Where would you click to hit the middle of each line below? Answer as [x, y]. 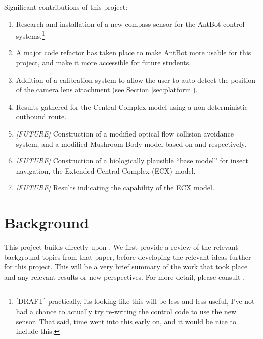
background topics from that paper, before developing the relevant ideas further [128, 257]
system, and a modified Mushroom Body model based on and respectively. [131, 143]
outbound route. [41, 116]
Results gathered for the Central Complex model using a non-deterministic [132, 106]
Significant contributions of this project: [66, 7]
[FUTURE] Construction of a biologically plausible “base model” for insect [132, 161]
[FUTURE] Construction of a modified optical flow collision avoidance [125, 133]
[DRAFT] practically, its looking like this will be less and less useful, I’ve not [135, 301]
